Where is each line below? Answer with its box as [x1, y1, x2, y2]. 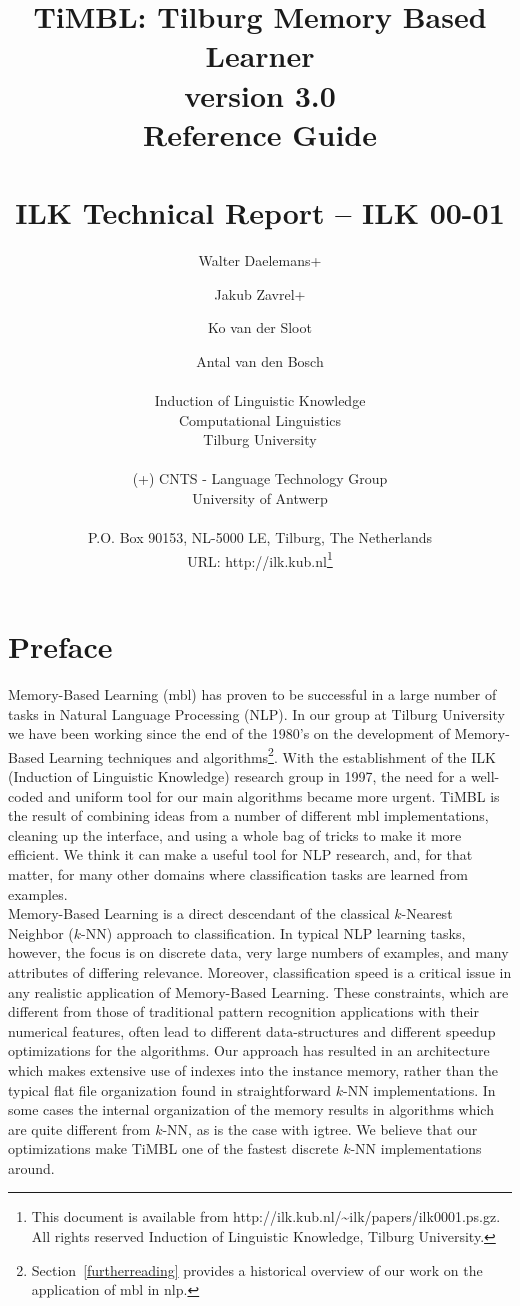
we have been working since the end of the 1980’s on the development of [8, 723, 450, 744]
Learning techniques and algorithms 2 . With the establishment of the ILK [49, 743, 496, 767]
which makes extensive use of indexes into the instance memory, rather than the [8, 1059, 499, 1080]
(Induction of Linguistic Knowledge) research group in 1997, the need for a [8, 766, 467, 786]
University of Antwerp [192, 488, 328, 508]
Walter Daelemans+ [198, 250, 322, 271]
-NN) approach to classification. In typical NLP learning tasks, [81, 922, 466, 943]
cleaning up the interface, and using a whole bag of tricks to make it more [8, 824, 462, 845]
